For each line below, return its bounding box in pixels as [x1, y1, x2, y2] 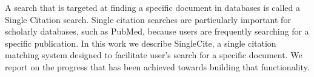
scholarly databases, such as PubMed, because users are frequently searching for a [5, 25, 309, 38]
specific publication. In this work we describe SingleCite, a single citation [5, 36, 276, 49]
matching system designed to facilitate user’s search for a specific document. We [5, 49, 302, 61]
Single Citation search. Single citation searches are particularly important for [5, 13, 291, 25]
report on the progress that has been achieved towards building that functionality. [5, 60, 310, 73]
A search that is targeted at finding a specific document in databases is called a [5, 1, 301, 13]
